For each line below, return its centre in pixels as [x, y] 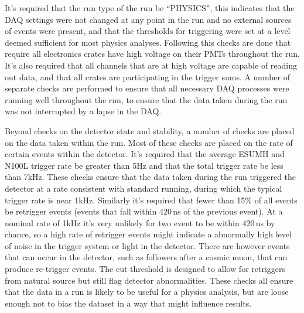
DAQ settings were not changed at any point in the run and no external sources [148, 19]
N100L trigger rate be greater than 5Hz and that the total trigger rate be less [144, 165]
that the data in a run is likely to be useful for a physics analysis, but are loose [147, 292]
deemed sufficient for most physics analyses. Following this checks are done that [148, 42]
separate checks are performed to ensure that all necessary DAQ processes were [147, 88]
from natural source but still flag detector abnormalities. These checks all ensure [149, 280]
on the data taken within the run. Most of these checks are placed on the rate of [149, 142]
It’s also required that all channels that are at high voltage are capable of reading [151, 65]
